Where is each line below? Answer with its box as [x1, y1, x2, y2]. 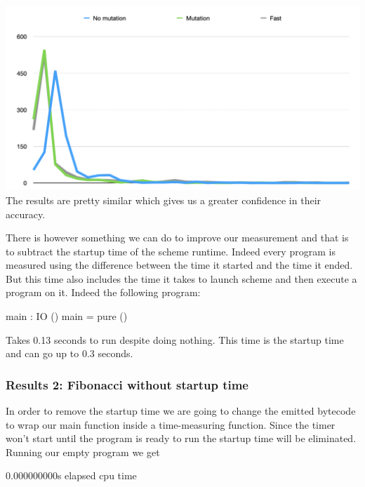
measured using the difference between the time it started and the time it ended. [6, 258, 353, 272]
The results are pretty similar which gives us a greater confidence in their [6, 192, 321, 207]
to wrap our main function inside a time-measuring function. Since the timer [6, 417, 336, 432]
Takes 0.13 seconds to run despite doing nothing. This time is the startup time [6, 332, 344, 347]
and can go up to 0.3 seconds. [6, 346, 133, 361]
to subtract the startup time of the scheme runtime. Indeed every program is [6, 243, 336, 258]
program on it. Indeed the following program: [6, 285, 201, 300]
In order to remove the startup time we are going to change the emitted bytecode [6, 403, 356, 418]
